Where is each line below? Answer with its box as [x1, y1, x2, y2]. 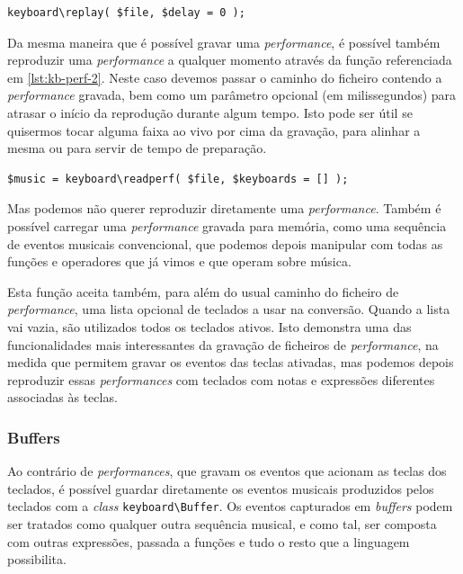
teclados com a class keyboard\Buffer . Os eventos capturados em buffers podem [7, 497, 453, 516]
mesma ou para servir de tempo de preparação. [7, 139, 267, 157]
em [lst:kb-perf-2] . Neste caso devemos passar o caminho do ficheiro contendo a [7, 67, 442, 86]
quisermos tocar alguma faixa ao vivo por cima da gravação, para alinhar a [7, 121, 421, 139]
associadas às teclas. [7, 388, 118, 407]
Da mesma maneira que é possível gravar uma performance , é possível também [7, 32, 441, 51]
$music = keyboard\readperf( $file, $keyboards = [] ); [7, 172, 349, 185]
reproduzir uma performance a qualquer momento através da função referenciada [7, 50, 452, 69]
